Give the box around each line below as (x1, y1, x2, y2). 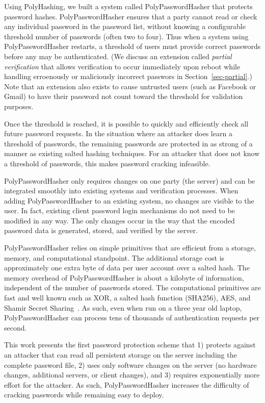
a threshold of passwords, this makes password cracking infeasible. (4, 158, 210, 168)
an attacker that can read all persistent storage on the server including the (4, 349, 237, 360)
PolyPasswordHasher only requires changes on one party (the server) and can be (4, 175, 255, 186)
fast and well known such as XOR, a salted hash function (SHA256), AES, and (4, 292, 251, 303)
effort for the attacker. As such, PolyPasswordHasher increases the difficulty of (4, 379, 249, 390)
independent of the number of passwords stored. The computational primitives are (4, 282, 261, 293)
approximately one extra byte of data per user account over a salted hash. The (4, 262, 250, 273)
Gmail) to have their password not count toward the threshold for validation (4, 91, 243, 102)
